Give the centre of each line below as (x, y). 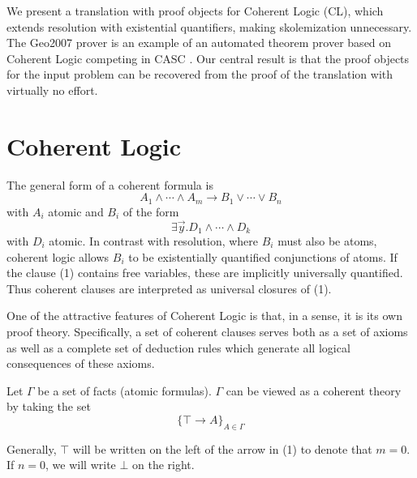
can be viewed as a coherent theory (314, 390)
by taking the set (49, 406)
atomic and (76, 211)
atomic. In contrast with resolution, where (154, 241)
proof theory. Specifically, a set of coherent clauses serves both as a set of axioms (207, 331)
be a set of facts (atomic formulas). (125, 390)
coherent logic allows (58, 256)
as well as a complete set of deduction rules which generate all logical (178, 347)
